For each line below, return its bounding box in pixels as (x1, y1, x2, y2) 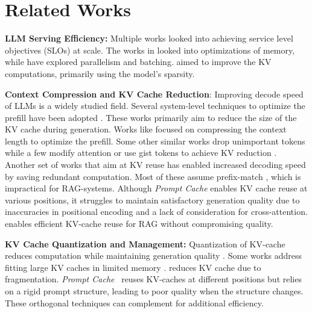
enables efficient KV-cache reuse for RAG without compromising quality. (5, 217, 273, 230)
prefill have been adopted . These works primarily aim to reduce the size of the (5, 111, 297, 123)
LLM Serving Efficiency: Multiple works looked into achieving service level (5, 32, 293, 45)
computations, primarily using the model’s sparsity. (5, 67, 195, 79)
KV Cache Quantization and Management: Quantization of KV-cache (5, 237, 285, 250)
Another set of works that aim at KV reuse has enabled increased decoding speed (5, 158, 306, 171)
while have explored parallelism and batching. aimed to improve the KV (5, 55, 272, 68)
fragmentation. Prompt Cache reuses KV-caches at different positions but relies (5, 273, 302, 285)
